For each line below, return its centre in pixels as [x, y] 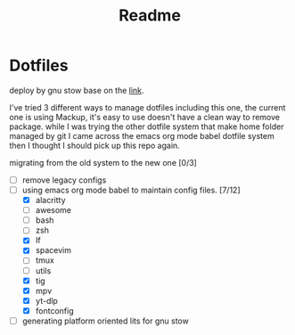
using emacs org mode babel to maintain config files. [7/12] [131, 190]
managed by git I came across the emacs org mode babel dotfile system [142, 135]
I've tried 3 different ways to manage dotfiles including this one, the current [147, 107]
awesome [53, 210]
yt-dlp [46, 300]
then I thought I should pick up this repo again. [94, 145]
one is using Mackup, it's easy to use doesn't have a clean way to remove [145, 117]
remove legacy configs [64, 180]
